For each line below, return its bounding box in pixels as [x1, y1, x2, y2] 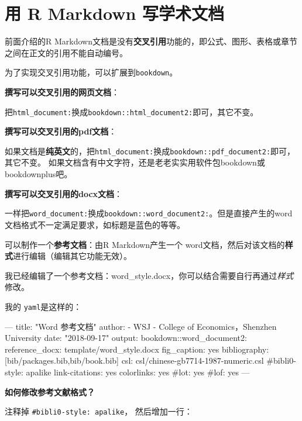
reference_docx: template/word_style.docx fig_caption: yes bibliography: [5, 343, 269, 355]
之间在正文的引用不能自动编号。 [5, 46, 128, 58]
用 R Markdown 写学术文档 [5, 1, 225, 25]
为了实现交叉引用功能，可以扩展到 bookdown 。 [5, 66, 178, 78]
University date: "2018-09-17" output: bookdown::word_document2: [5, 332, 247, 344]
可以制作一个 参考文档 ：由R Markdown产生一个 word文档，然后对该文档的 [5, 238, 285, 250]
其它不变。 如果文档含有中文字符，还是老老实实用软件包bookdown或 [5, 156, 265, 168]
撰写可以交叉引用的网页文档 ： [5, 85, 119, 98]
